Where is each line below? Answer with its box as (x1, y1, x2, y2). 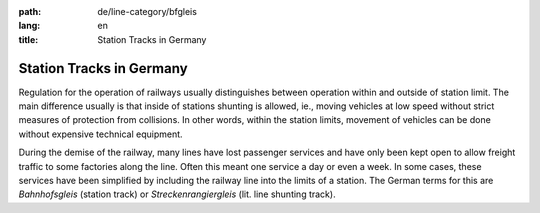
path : (18, 6, 42, 17)
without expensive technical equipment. (18, 128, 184, 140)
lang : (18, 20, 41, 32)
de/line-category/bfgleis (97, 6, 197, 17)
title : (18, 33, 39, 45)
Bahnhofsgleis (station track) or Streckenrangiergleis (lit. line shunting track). (18, 188, 336, 200)
